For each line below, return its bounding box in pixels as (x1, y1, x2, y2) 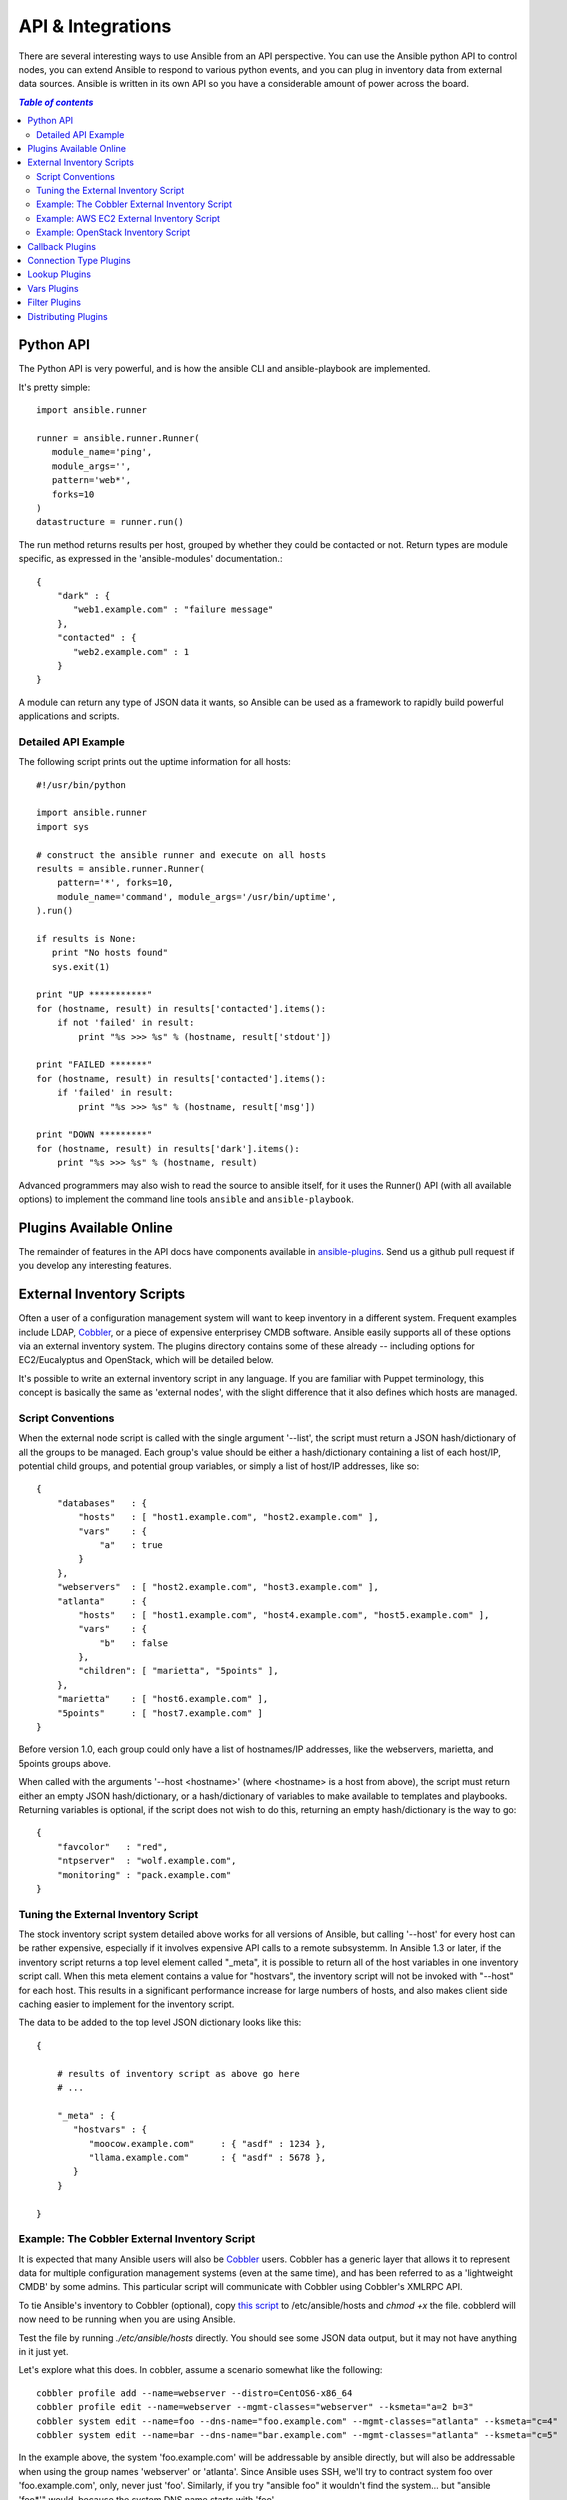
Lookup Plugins (27, 268, 92, 280)
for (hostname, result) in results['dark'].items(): (36, 1143, 300, 1154)
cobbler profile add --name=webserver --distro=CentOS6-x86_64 (36, 2387, 353, 2399)
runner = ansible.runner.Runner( (36, 433, 200, 444)
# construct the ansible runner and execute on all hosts (36, 849, 327, 860)
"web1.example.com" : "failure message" (73, 604, 274, 615)
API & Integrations (18, 15, 172, 37)
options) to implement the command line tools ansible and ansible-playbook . (18, 1193, 354, 1205)
